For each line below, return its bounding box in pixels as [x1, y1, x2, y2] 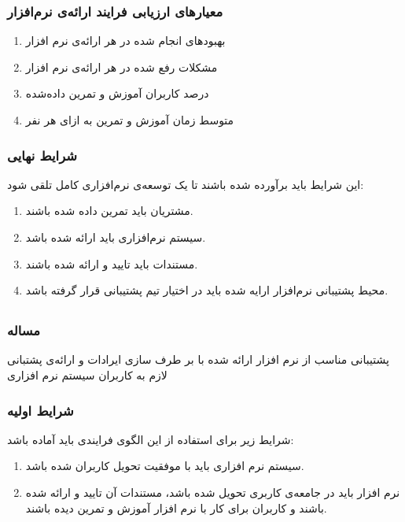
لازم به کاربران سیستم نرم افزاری [7, 367, 168, 383]
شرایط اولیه [7, 400, 74, 420]
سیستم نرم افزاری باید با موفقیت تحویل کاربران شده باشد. [25, 457, 304, 474]
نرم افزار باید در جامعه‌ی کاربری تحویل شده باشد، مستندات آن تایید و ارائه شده [25, 484, 400, 501]
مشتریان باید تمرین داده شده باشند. [25, 202, 193, 219]
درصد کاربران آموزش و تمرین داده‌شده [25, 85, 209, 102]
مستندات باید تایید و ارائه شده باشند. [25, 255, 198, 272]
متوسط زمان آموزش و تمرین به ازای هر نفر [25, 112, 234, 128]
